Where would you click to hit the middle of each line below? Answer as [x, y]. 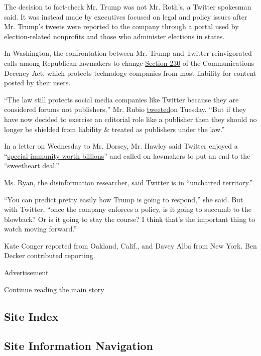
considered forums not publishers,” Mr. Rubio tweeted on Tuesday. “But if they [125, 109]
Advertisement [26, 272]
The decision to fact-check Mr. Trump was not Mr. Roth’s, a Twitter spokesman [128, 7]
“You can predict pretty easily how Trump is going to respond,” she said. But [124, 199]
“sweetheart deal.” [32, 165]
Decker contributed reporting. [50, 255]
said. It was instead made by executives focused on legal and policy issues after [126, 16]
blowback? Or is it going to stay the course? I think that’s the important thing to [130, 219]
